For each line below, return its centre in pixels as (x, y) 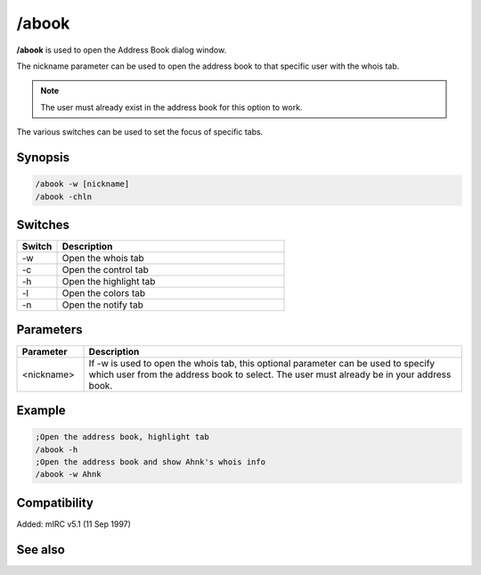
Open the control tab (105, 270)
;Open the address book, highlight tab (122, 437)
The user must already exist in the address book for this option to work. (171, 107)
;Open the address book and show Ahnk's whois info (151, 462)
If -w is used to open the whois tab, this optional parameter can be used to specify (262, 363)
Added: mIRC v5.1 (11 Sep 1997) (73, 524)
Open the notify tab (103, 305)
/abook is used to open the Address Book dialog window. (122, 50)
